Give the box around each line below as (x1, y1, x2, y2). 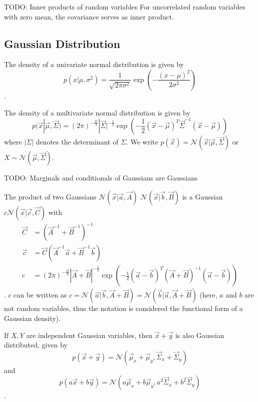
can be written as (13, 289, 67, 300)
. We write (126, 136, 158, 147)
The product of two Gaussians (4, 191, 96, 201)
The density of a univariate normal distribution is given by (4, 59, 184, 69)
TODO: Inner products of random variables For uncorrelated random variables (4, 1, 245, 11)
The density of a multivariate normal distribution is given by (4, 107, 190, 117)
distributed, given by (4, 339, 67, 350)
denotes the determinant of (35, 136, 118, 147)
